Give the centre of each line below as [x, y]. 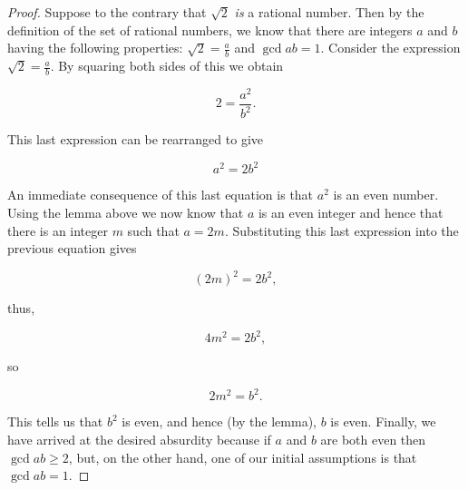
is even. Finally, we [383, 421]
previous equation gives [72, 248]
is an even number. [386, 195]
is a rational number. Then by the [329, 12]
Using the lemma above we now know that [126, 213]
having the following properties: [95, 48]
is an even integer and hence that [351, 213]
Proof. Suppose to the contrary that [107, 12]
